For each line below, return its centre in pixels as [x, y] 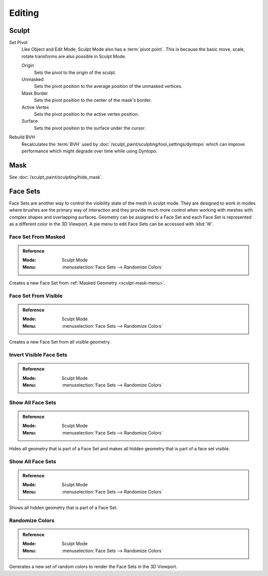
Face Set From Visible [36, 295]
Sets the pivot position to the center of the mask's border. [93, 100]
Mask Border [35, 93]
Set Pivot [18, 43]
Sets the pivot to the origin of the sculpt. [75, 72]
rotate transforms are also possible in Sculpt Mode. [74, 56]
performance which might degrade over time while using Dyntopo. [89, 151]
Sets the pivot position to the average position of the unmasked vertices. [108, 86]
